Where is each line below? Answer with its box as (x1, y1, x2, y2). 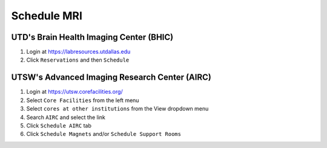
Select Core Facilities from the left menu (26, 97, 139, 104)
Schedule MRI (11, 9, 83, 22)
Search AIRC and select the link (26, 114, 106, 121)
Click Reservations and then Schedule (26, 56, 130, 63)
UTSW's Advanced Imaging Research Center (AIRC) (11, 72, 211, 83)
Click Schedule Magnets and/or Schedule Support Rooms (26, 130, 182, 138)
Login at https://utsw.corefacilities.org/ (26, 88, 124, 95)
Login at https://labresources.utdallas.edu (26, 48, 131, 56)
